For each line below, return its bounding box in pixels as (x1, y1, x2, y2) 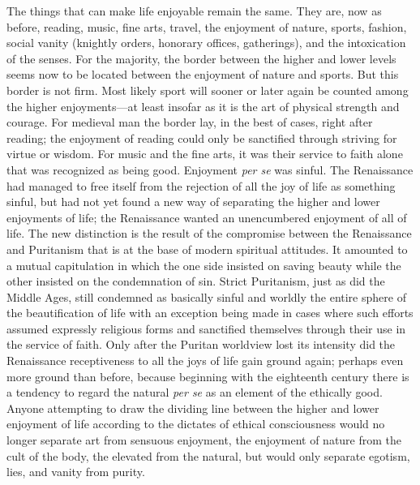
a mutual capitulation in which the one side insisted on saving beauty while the (6, 256, 401, 273)
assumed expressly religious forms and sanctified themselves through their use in (6, 320, 406, 337)
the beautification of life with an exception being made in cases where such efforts (6, 304, 414, 321)
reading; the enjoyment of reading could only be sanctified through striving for (6, 129, 397, 146)
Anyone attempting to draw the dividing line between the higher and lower (6, 399, 379, 416)
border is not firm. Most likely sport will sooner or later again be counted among (6, 81, 409, 98)
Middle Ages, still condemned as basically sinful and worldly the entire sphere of (6, 288, 406, 305)
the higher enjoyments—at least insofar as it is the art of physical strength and (6, 97, 400, 114)
